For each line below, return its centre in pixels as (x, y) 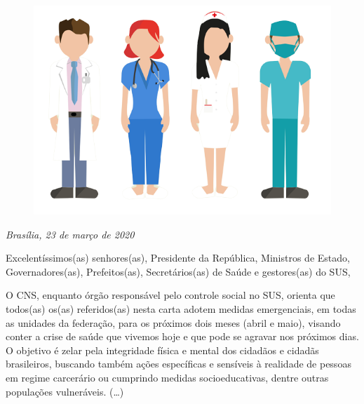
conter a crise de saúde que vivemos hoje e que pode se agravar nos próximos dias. (182, 336)
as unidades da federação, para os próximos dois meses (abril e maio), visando (173, 322)
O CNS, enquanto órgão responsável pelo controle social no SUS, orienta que (170, 295)
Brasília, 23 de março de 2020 (70, 234)
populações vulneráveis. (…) (65, 391)
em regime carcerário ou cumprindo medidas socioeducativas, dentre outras (167, 378)
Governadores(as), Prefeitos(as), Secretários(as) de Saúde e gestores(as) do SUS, (178, 271)
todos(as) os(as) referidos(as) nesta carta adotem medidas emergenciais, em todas (181, 309)
